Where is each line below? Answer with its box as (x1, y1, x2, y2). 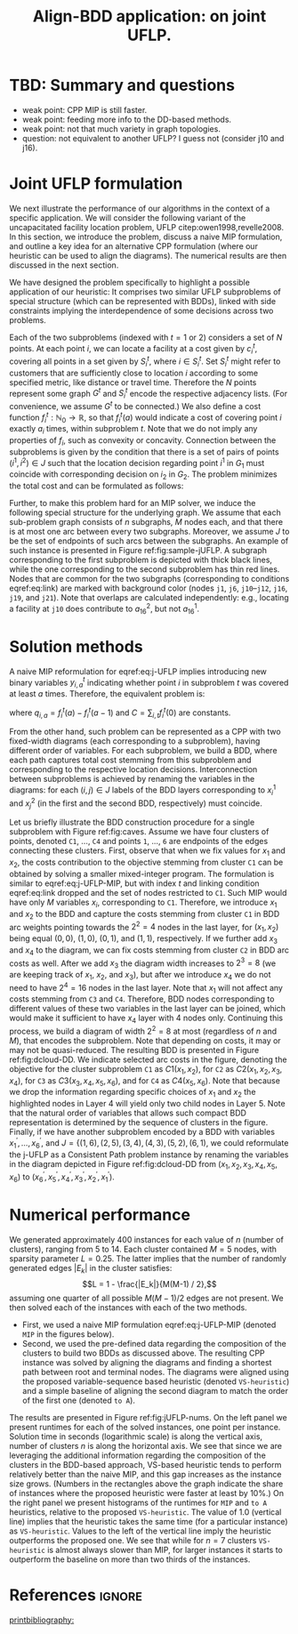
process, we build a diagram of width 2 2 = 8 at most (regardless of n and (9, 1025, 278, 1036)
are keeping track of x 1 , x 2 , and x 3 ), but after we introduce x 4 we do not (9, 970, 271, 982)
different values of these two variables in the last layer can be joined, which (9, 1003, 286, 1014)
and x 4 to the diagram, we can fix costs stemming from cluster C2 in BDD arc (9, 945, 289, 957)
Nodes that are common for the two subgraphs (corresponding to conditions (9, 574, 290, 584)
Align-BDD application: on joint (32, 6, 267, 27)
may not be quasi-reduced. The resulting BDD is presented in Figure (9, 1044, 260, 1055)
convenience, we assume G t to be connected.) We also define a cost (9, 399, 262, 411)
